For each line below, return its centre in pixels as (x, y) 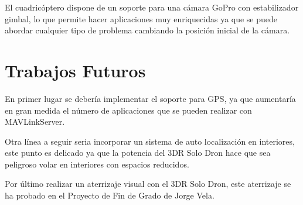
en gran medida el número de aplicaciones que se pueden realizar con (128, 110)
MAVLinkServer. (35, 122)
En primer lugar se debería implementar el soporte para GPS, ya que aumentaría (150, 98)
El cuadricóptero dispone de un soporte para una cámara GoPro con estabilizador (152, 7)
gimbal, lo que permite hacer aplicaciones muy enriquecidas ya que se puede (141, 18)
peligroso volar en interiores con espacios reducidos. (97, 164)
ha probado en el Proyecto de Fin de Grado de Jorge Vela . (110, 195)
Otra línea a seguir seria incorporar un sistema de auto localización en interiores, (150, 141)
